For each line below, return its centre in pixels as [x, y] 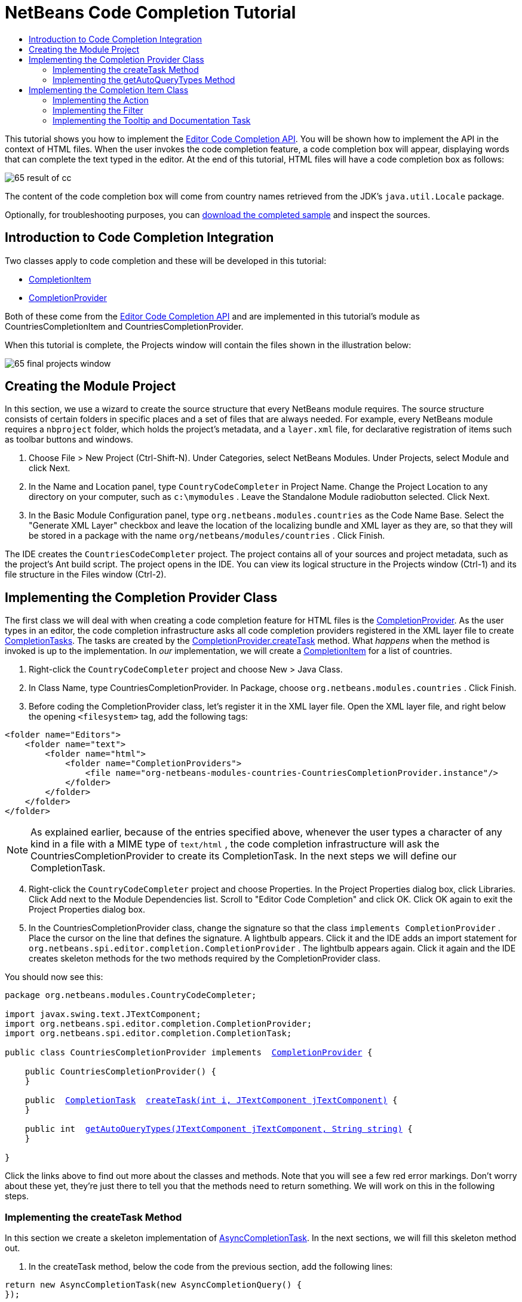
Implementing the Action [101, 100]
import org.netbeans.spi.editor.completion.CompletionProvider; [159, 1024]
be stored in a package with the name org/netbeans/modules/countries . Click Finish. [207, 536]
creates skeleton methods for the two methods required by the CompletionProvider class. [205, 959]
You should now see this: [54, 977]
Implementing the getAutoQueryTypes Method [144, 79]
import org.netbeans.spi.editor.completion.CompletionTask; [148, 1034]
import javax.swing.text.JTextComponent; [103, 1014]
